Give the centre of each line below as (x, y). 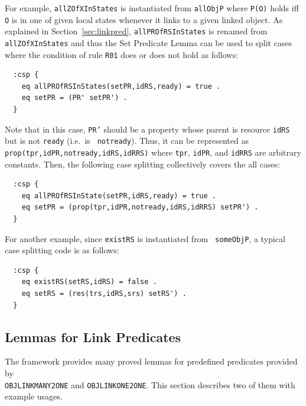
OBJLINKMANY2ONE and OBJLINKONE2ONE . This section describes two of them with (150, 384)
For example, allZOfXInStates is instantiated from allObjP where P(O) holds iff (152, 8)
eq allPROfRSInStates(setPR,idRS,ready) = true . (121, 86)
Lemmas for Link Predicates (93, 336)
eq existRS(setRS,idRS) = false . (89, 282)
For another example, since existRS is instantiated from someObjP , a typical (145, 238)
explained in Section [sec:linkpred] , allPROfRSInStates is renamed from (136, 31)
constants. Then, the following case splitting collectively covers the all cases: (143, 164)
